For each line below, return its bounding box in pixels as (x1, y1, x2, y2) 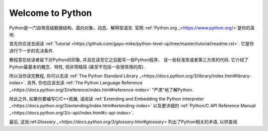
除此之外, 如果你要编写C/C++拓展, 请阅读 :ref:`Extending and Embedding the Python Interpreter (9, 96, 204, 102)
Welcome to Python (9, 7, 92, 18)
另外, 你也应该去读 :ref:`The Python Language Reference (27, 80, 143, 86)
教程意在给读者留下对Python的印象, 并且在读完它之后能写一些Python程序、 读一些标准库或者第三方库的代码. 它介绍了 (9, 57, 249, 63)
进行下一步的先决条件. (9, 48, 55, 54)
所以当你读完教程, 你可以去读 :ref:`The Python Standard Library (9, 72, 138, 79)
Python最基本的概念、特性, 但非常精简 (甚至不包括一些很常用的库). (9, 64, 145, 69)
